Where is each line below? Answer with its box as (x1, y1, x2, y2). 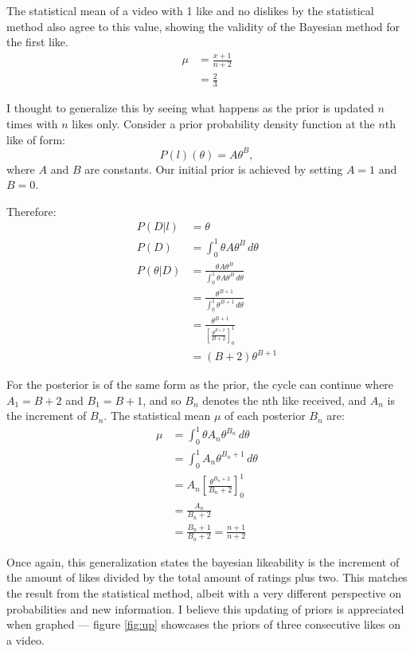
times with (6, 115, 58, 131)
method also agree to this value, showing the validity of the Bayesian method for (6, 18, 400, 34)
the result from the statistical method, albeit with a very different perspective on (6, 585, 401, 602)
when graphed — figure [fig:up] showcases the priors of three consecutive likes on (6, 616, 400, 633)
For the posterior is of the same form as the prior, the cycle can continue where (6, 376, 394, 393)
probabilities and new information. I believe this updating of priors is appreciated (6, 600, 404, 617)
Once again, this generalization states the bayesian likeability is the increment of (6, 553, 400, 570)
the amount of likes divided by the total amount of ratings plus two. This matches (6, 569, 408, 586)
